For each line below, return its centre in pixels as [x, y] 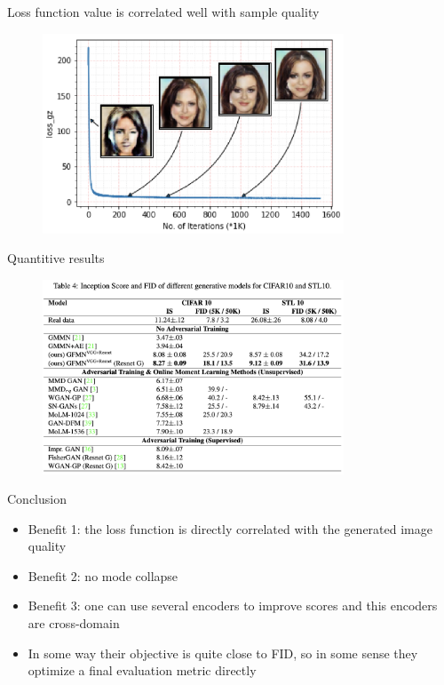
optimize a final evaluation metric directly [142, 670]
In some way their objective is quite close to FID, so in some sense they [223, 653]
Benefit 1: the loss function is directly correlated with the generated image [230, 528]
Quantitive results [56, 258]
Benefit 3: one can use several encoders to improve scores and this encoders [233, 605]
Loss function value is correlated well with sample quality [163, 12]
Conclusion [37, 499]
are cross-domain [74, 623]
